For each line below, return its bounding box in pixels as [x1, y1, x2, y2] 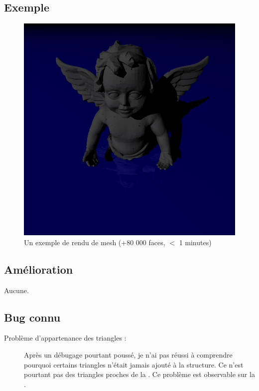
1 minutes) [179, 237, 212, 247]
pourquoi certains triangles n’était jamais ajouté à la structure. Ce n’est [24, 359, 244, 370]
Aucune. [4, 285, 29, 295]
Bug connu [4, 309, 61, 325]
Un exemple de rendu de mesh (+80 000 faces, [24, 237, 165, 247]
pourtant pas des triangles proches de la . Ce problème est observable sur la [24, 369, 255, 380]
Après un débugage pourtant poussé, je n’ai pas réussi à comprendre [24, 349, 233, 360]
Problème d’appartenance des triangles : [4, 333, 127, 343]
